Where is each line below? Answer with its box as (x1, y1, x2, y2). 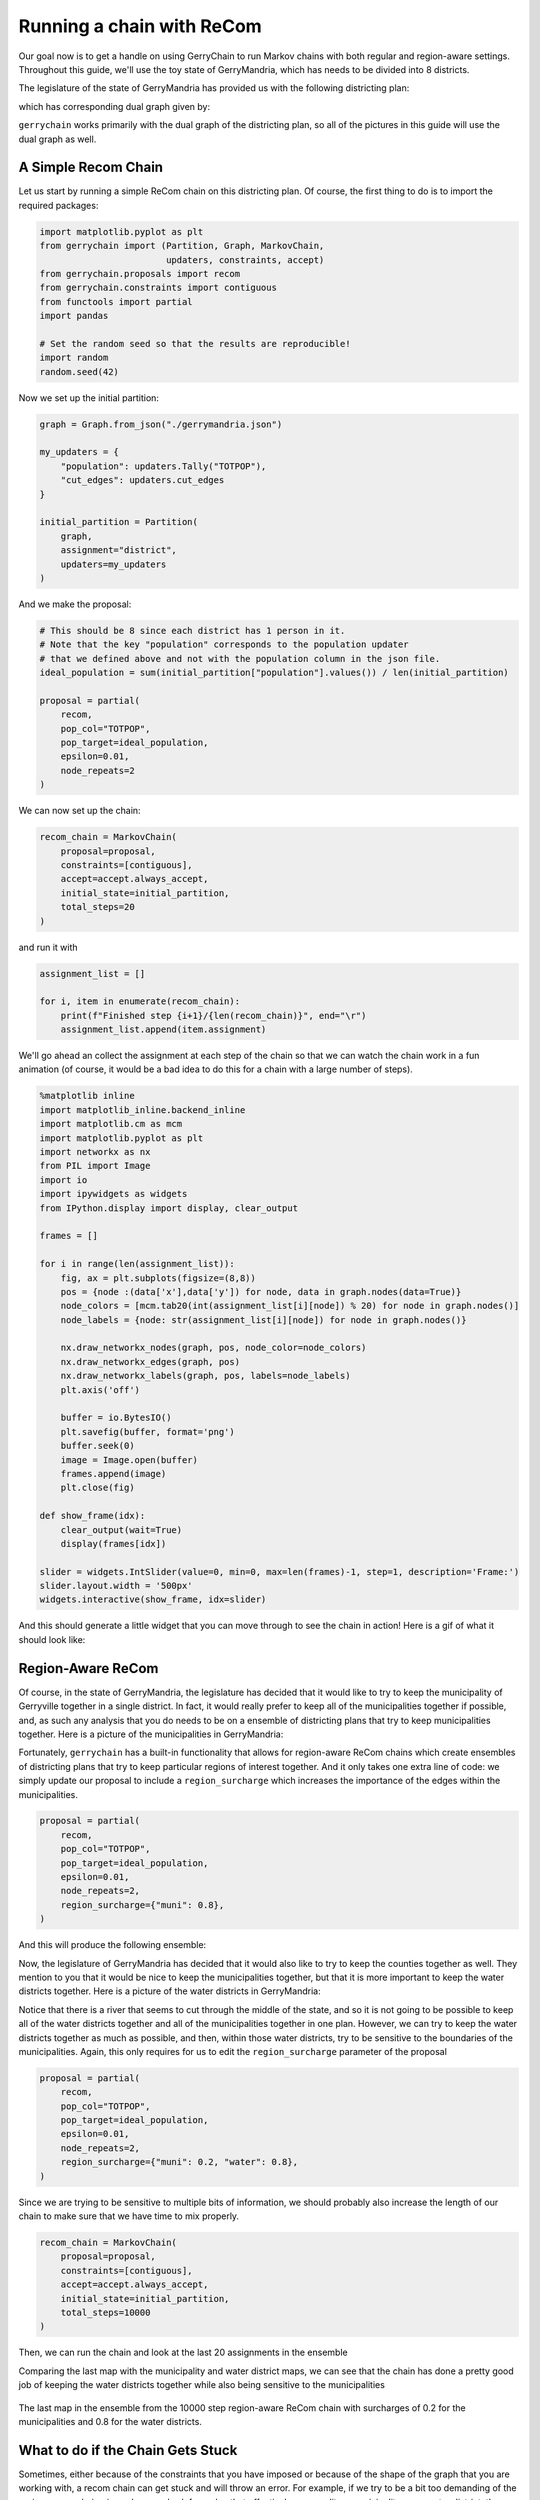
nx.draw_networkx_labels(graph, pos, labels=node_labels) (60, 1370, 351, 1382)
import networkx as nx (39, 1146, 151, 1157)
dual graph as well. (18, 133, 97, 145)
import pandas (39, 310, 109, 322)
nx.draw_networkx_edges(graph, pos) (60, 1356, 240, 1367)
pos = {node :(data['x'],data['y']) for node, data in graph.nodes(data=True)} (60, 1286, 462, 1297)
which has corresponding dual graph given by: (18, 100, 210, 112)
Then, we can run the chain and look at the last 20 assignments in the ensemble (18, 2346, 349, 2359)
